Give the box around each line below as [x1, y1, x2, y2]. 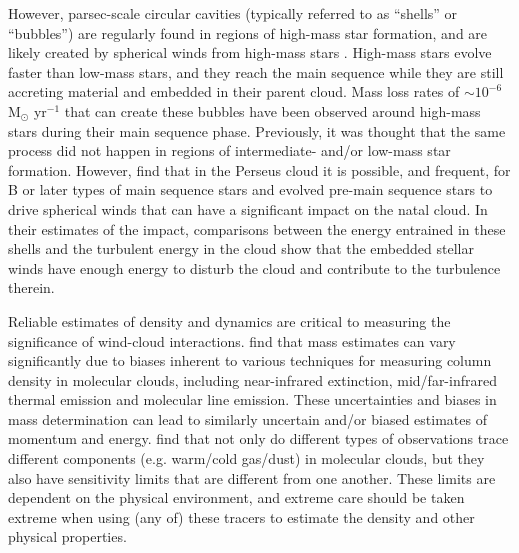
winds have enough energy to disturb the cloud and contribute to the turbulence [8, 257, 501, 278]
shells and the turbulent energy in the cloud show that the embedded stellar [8, 238, 474, 259]
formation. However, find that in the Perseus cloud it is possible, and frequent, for [8, 159, 511, 180]
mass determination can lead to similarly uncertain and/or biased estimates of [8, 408, 487, 429]
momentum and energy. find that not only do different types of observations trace [8, 428, 509, 449]
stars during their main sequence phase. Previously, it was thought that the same [8, 120, 506, 141]
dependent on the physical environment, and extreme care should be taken [8, 487, 465, 508]
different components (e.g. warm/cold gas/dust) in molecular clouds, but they [8, 448, 485, 469]
